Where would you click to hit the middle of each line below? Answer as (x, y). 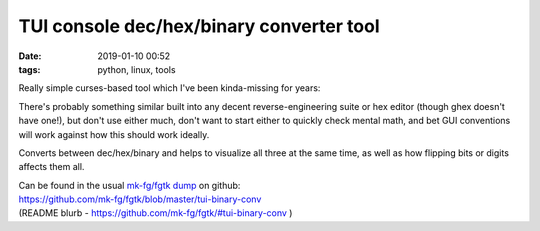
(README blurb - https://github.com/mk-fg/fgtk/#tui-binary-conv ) (155, 213)
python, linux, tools (136, 69)
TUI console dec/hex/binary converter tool (199, 26)
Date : (30, 56)
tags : (29, 69)
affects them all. (51, 167)
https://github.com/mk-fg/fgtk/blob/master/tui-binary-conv (140, 199)
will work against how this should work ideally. (114, 134)
